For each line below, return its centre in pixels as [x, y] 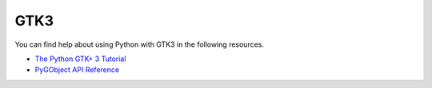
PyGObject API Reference [77, 70]
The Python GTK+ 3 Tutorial [80, 59]
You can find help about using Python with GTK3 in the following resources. [139, 44]
